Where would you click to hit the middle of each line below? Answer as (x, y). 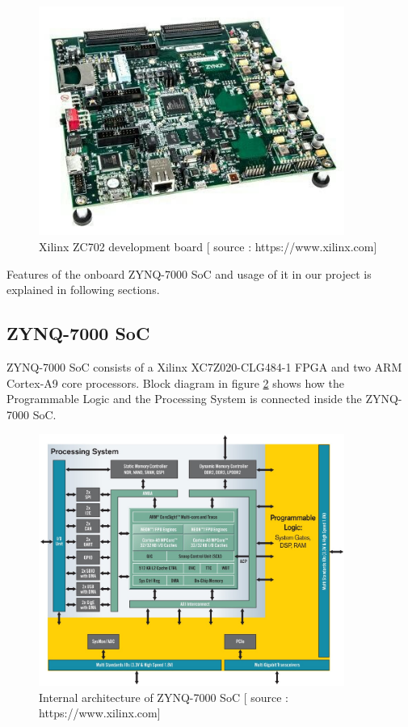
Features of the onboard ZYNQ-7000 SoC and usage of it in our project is (189, 273)
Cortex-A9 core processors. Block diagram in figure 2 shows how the (176, 382)
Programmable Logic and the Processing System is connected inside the (184, 399)
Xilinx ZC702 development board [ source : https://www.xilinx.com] (208, 247)
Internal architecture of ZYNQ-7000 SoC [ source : (164, 697)
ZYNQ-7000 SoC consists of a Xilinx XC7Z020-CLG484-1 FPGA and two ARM (204, 367)
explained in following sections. (83, 290)
